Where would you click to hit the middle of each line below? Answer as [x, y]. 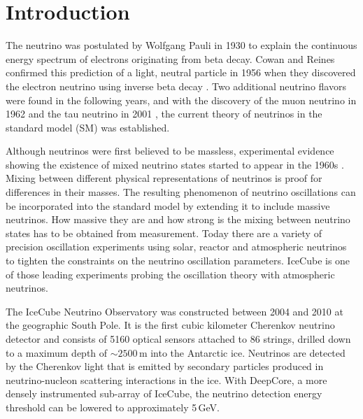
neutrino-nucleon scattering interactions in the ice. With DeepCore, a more [166, 379]
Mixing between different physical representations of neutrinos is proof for [164, 178]
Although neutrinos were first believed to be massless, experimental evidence [170, 151]
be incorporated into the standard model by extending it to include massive [168, 205]
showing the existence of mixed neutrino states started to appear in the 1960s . [175, 164]
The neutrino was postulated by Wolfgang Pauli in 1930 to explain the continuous [181, 45]
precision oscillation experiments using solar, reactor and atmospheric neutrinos [176, 247]
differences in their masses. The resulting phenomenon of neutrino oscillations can [181, 192]
